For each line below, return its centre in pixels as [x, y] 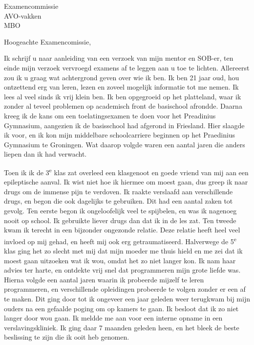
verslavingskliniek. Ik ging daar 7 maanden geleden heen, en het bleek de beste [122, 327]
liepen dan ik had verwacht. [45, 154]
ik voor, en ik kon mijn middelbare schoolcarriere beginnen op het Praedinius [120, 135]
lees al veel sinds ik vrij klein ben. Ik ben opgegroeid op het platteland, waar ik [123, 96]
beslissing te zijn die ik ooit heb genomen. [67, 337]
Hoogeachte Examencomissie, [48, 41]
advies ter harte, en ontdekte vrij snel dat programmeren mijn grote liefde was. [122, 270]
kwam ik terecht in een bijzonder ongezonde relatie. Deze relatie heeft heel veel [122, 230]
